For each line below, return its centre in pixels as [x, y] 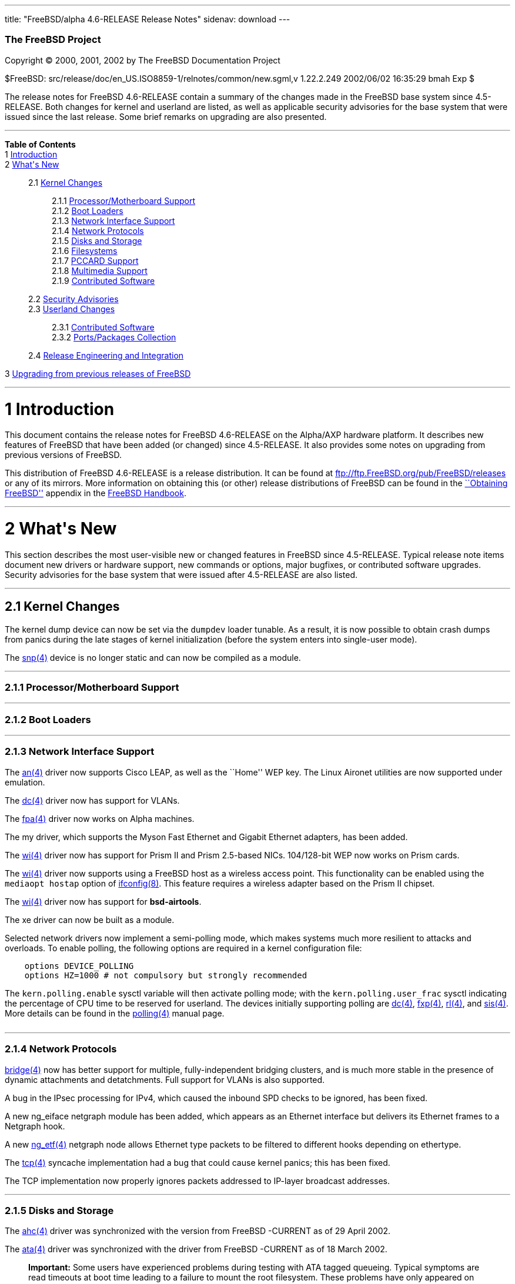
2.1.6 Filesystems [85, 250]
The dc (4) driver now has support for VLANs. [92, 800]
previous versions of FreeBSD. [63, 455]
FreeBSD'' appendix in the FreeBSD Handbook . [96, 493]
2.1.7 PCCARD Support [95, 260]
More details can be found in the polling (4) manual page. [115, 1013]
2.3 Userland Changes [72, 309]
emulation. [25, 782]
